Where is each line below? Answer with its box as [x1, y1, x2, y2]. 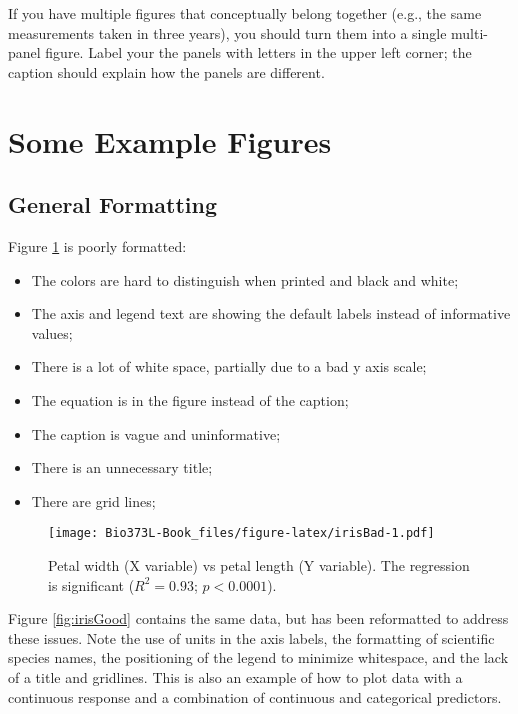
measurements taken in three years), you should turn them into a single [8, 22, 447, 43]
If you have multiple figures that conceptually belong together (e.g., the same [8, 3, 482, 23]
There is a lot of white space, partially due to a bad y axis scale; [31, 356, 427, 377]
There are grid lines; [31, 490, 156, 511]
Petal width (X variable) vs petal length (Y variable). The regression [48, 554, 470, 575]
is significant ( [48, 574, 135, 595]
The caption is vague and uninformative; [31, 423, 281, 444]
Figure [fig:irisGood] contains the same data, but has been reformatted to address [8, 608, 509, 629]
